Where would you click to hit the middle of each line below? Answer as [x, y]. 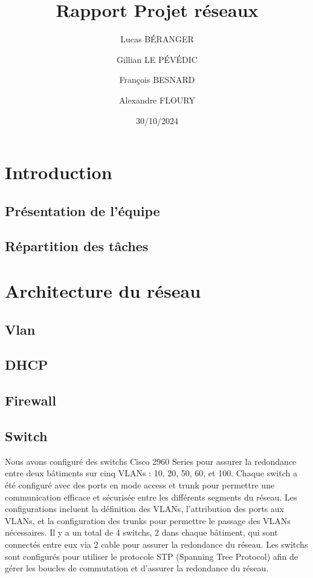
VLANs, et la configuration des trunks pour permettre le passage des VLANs [148, 520]
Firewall [31, 400]
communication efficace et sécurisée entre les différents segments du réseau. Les [151, 497]
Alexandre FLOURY [157, 100]
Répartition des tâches [77, 246]
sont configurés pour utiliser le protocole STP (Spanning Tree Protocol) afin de [152, 556]
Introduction [59, 172]
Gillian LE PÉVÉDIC [157, 59]
